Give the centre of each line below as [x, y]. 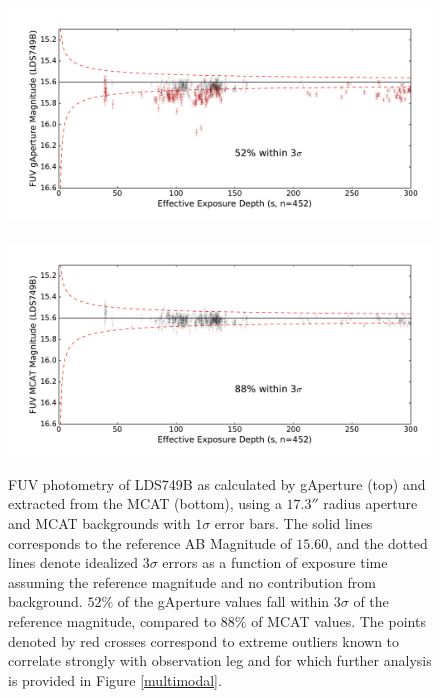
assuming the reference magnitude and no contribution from [192, 581]
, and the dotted [378, 542]
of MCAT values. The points [338, 620]
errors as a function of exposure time [275, 562]
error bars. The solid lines [293, 522]
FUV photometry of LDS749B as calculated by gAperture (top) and [217, 483]
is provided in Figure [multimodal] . [115, 679]
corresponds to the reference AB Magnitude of [150, 542]
